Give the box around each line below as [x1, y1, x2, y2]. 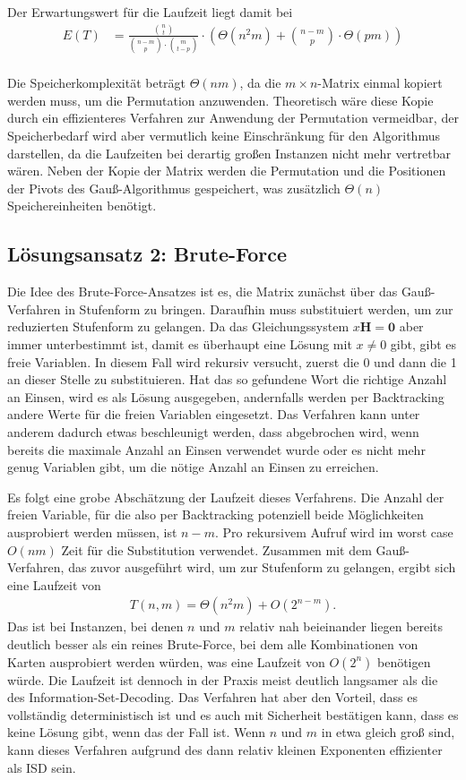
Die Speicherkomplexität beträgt [7, 73, 186, 92]
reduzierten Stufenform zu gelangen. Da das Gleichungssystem [7, 317, 349, 336]
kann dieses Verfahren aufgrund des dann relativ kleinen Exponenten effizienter [7, 740, 443, 759]
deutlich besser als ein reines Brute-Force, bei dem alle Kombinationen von [7, 634, 419, 653]
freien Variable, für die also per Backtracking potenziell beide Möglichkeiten [7, 505, 424, 524]
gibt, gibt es [390, 335, 457, 354]
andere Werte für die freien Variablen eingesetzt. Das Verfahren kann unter [7, 405, 420, 424]
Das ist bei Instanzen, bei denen [7, 617, 184, 636]
